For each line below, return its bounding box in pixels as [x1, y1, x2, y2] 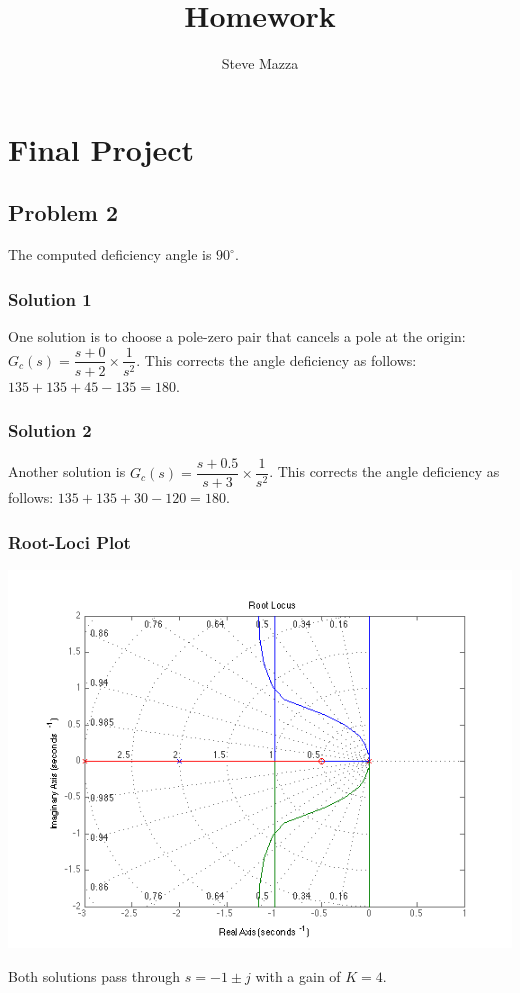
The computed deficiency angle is [8, 244, 212, 265]
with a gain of [255, 965, 341, 986]
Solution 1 [8, 286, 92, 311]
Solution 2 [8, 418, 92, 443]
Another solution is [8, 461, 126, 482]
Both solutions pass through [8, 965, 181, 986]
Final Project [8, 128, 195, 169]
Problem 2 [8, 197, 118, 228]
